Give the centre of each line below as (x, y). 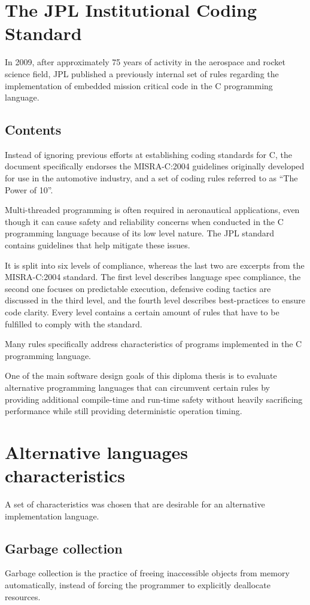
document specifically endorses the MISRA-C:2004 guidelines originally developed (155, 166)
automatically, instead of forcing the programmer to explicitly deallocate (138, 585)
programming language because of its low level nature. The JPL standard (140, 233)
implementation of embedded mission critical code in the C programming (139, 85)
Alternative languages (97, 452)
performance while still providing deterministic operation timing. (124, 411)
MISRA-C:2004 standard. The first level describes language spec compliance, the (153, 277)
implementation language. (52, 516)
